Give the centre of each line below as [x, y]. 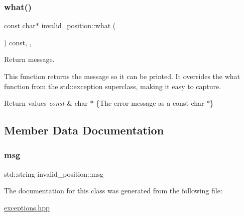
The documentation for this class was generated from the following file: [113, 191]
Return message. [29, 59]
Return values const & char [46, 103]
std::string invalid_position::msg [54, 173]
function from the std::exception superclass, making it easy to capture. [113, 86]
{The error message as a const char [150, 103]
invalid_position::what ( [79, 25]
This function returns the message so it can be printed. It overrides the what [122, 76]
